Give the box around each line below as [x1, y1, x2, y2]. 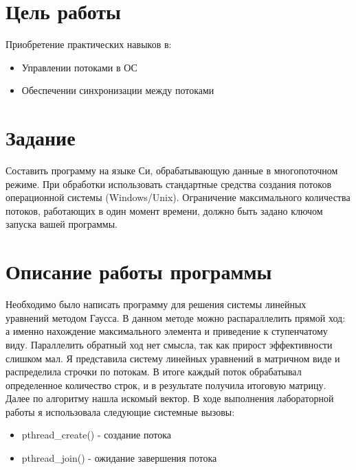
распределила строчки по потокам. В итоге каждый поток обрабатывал [5, 364, 302, 379]
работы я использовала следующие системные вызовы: [5, 404, 235, 419]
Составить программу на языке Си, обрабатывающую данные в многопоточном [5, 163, 338, 178]
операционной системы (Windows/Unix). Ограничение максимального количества [5, 190, 351, 204]
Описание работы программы [5, 257, 272, 285]
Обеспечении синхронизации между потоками [21, 83, 214, 97]
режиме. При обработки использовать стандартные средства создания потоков [5, 176, 332, 191]
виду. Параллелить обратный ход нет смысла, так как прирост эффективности [5, 337, 333, 351]
